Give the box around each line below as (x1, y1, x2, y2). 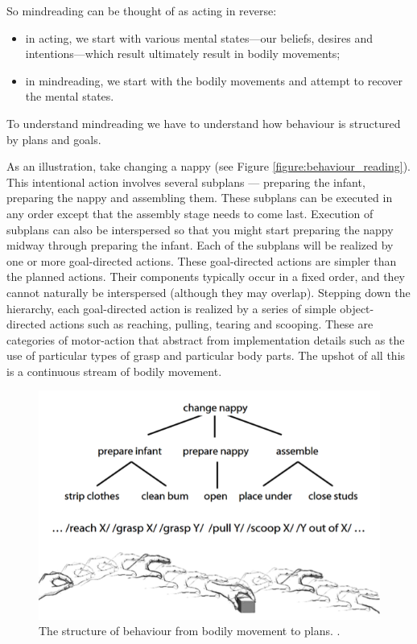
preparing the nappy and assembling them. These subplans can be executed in (6, 189, 393, 206)
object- (340, 299, 374, 316)
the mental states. (25, 88, 114, 105)
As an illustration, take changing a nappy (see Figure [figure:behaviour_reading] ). (6, 158, 411, 175)
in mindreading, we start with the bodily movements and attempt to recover (25, 72, 403, 89)
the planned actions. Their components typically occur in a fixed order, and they (6, 268, 406, 285)
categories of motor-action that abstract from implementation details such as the (6, 331, 405, 348)
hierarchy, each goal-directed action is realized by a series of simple (6, 299, 336, 316)
